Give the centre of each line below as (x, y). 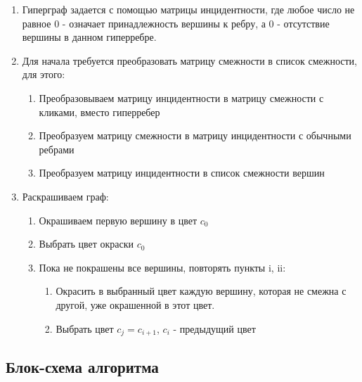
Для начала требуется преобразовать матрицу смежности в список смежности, (189, 60)
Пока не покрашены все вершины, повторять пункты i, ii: (162, 267)
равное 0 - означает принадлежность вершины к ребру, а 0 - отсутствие (176, 23)
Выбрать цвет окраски (86, 244)
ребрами (57, 149)
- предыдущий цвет (214, 328)
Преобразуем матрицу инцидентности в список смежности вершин (182, 173)
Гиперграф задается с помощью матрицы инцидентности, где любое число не (188, 9)
